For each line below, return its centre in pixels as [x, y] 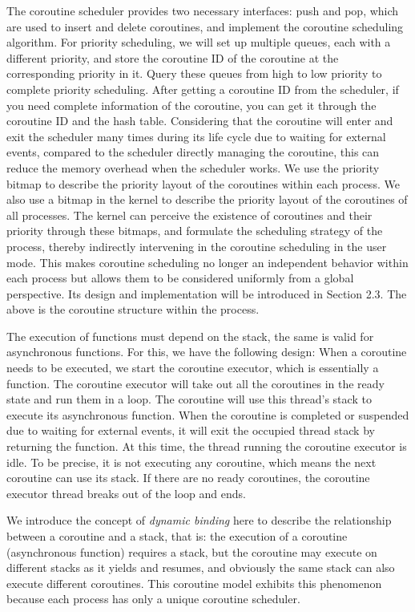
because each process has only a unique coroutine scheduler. [153, 599]
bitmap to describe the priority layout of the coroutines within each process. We [203, 183]
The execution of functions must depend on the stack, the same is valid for [190, 336]
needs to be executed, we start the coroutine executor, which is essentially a [193, 368]
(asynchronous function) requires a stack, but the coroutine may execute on [192, 551]
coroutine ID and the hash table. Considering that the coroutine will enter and [200, 121]
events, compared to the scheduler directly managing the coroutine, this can [193, 152]
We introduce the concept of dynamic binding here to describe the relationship [199, 520]
